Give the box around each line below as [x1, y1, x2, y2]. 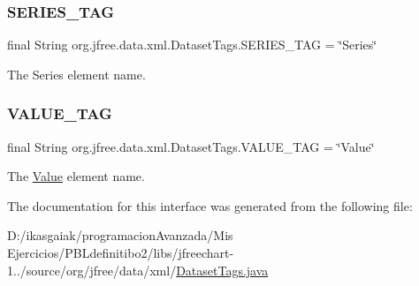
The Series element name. [7, 64, 146, 83]
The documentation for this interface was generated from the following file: [7, 196, 413, 214]
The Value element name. [7, 167, 145, 185]
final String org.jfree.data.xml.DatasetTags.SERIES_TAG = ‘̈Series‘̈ [7, 35, 377, 54]
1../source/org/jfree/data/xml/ [7, 260, 177, 279]
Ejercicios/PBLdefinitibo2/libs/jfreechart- [7, 244, 234, 261]
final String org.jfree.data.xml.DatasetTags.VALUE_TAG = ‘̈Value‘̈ [7, 137, 375, 155]
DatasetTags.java [176, 260, 269, 279]
